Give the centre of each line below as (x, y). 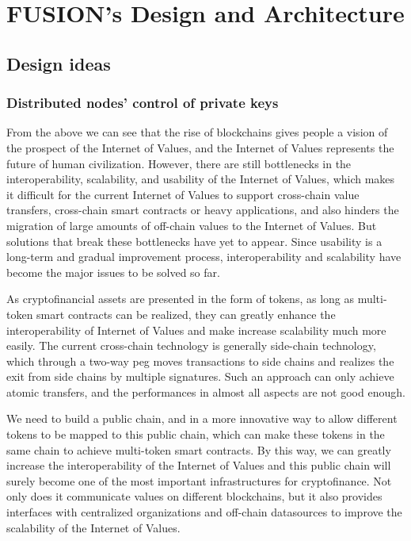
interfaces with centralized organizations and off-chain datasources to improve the (204, 512)
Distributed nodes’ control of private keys (143, 103)
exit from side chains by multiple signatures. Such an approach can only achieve (200, 376)
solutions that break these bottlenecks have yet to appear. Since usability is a (194, 241)
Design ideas (59, 63)
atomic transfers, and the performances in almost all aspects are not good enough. (206, 391)
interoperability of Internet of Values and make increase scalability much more (196, 330)
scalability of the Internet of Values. (93, 527)
